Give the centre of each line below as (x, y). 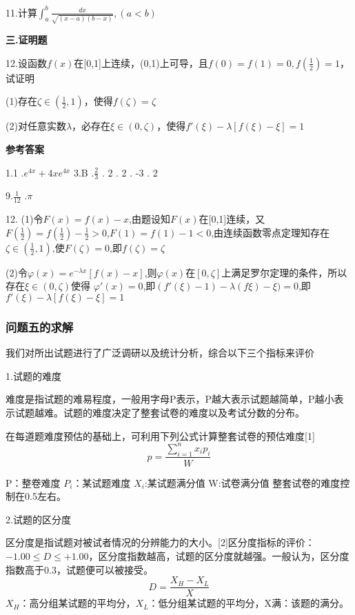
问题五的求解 (40, 326)
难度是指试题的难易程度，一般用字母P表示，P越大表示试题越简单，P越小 (170, 399)
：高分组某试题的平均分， (78, 603)
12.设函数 (26, 62)
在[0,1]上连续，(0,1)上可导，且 (141, 62)
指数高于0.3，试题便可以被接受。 (79, 569)
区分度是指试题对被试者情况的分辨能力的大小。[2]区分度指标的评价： (160, 542)
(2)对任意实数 (36, 126)
